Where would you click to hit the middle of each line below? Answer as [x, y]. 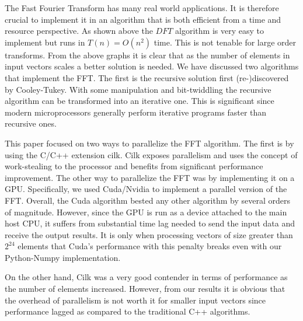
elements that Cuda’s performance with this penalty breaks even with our [150, 246]
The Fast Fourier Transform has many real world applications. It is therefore [142, 8]
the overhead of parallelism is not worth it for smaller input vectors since [135, 300]
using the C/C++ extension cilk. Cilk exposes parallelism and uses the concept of [151, 154]
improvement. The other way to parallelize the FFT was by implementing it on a [150, 177]
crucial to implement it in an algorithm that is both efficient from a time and [143, 19]
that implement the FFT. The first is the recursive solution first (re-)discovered [147, 77]
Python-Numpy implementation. [63, 257]
